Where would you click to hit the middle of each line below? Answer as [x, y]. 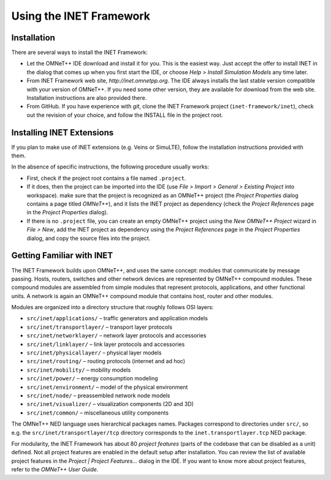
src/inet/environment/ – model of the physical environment [107, 387]
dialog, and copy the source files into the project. [89, 238]
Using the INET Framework [81, 16]
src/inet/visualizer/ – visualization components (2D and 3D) [110, 404]
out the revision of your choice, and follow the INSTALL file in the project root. [125, 115]
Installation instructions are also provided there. [87, 98]
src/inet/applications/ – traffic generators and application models [117, 318]
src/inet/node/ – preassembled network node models [98, 396]
